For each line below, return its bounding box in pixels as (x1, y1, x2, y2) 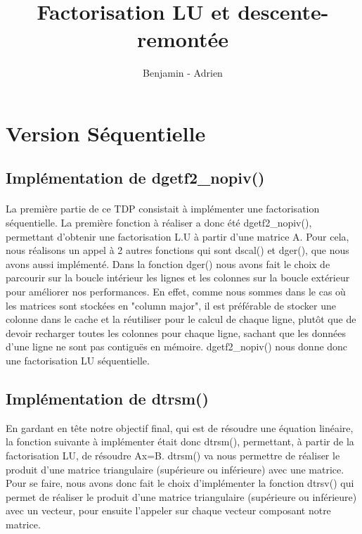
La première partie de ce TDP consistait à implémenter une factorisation (6, 201, 320, 216)
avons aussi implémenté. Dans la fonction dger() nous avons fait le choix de (6, 256, 330, 271)
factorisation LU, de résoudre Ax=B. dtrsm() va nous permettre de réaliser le (6, 447, 340, 462)
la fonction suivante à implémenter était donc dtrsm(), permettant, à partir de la (6, 434, 354, 449)
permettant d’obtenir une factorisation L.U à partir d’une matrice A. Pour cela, (6, 229, 349, 243)
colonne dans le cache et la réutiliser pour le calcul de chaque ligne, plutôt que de (6, 312, 356, 326)
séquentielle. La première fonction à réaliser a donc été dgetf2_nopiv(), (6, 215, 312, 230)
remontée (137, 25, 228, 53)
